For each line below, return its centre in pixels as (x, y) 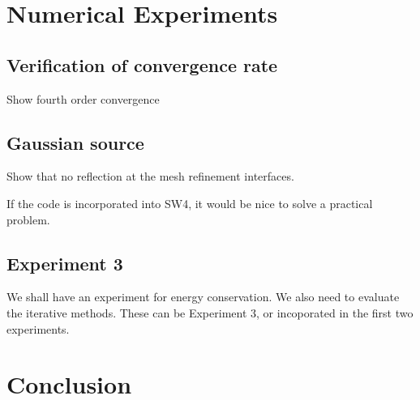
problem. (28, 219)
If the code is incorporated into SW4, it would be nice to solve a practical (190, 203)
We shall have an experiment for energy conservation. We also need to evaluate (203, 297)
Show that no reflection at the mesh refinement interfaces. (150, 176)
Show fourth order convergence (83, 98)
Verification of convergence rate (142, 64)
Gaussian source (75, 142)
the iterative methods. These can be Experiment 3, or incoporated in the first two (210, 312)
